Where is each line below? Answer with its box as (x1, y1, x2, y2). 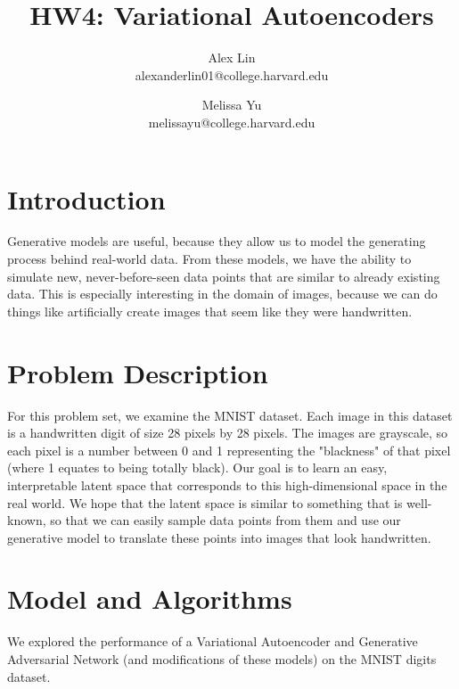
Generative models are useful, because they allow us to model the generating (7, 232, 426, 250)
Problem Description (7, 354, 268, 390)
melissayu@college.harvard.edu (148, 112, 316, 131)
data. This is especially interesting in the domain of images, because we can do (7, 284, 438, 303)
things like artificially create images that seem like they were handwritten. (7, 301, 413, 320)
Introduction (7, 180, 166, 217)
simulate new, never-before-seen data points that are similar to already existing (7, 267, 440, 285)
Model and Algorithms (7, 580, 292, 617)
